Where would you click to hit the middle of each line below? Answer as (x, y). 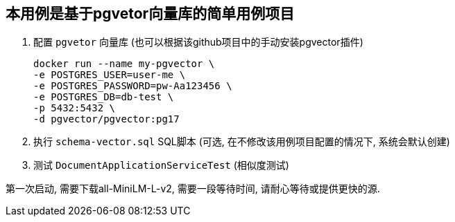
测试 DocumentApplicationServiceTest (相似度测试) (161, 165)
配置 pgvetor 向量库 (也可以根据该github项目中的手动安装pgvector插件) (198, 42)
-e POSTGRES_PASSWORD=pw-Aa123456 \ (133, 86)
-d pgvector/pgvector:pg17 (106, 119)
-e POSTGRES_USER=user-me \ (110, 75)
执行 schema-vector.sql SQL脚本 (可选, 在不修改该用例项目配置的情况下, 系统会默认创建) (242, 142)
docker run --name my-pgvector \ (124, 64)
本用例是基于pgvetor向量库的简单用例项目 (150, 13)
